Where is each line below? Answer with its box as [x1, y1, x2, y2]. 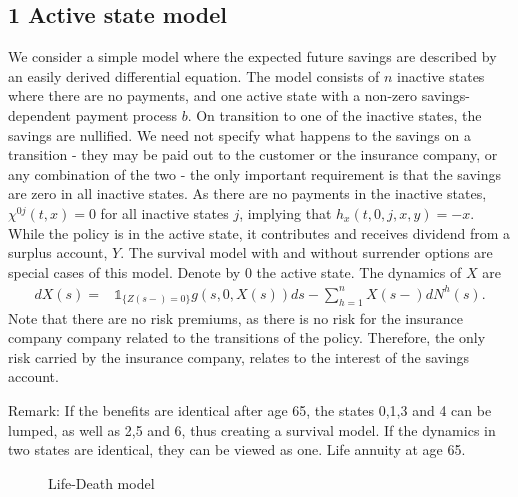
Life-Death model [48, 472, 155, 493]
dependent [8, 104, 72, 125]
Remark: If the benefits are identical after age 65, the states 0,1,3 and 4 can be [8, 400, 492, 421]
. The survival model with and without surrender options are [120, 242, 493, 263]
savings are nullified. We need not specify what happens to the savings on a [8, 124, 471, 145]
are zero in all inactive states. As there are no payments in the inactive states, [8, 183, 487, 204]
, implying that [239, 202, 332, 223]
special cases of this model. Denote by [8, 261, 241, 282]
